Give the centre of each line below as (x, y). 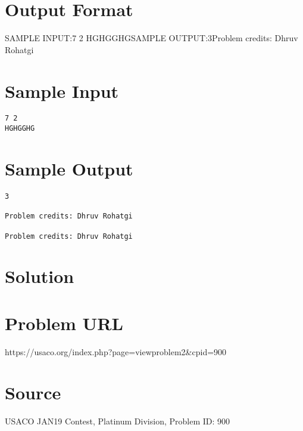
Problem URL (64, 323)
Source (33, 392)
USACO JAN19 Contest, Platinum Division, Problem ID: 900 (118, 421)
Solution (40, 276)
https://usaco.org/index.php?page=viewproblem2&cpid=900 (116, 351)
